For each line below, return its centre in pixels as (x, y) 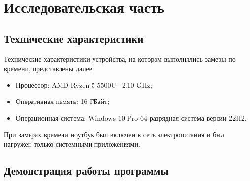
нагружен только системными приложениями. (72, 144)
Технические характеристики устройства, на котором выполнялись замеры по (120, 59)
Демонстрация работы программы (86, 170)
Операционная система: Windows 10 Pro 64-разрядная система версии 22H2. (131, 117)
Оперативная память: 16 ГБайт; (62, 101)
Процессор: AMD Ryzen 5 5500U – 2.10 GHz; (84, 85)
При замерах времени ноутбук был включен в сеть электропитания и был (114, 134)
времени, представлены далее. (49, 68)
